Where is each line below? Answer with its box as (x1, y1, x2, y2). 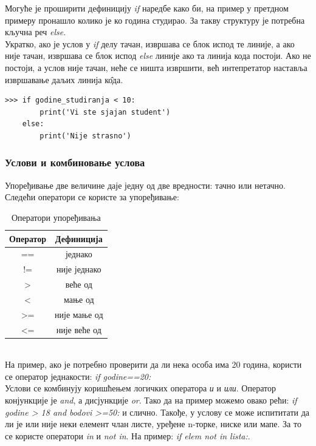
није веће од (56, 323, 101, 336)
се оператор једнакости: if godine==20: (5, 370, 151, 382)
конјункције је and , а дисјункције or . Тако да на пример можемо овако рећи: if (5, 394, 297, 407)
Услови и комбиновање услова (5, 155, 145, 170)
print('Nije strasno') (39, 131, 131, 140)
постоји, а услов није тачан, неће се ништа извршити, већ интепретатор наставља (5, 61, 307, 73)
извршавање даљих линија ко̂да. (5, 73, 123, 86)
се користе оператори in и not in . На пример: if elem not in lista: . (5, 429, 250, 442)
